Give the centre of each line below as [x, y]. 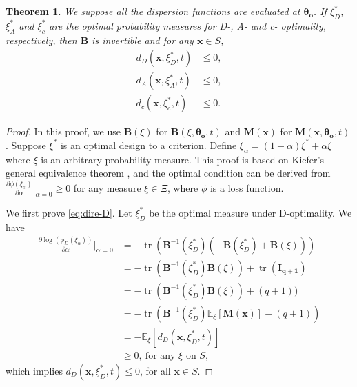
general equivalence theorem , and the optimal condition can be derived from [168, 173]
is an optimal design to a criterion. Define [149, 145]
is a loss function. [247, 188]
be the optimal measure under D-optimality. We [251, 212]
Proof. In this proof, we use [63, 131]
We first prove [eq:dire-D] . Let [69, 212]
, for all [155, 370]
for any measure [107, 188]
